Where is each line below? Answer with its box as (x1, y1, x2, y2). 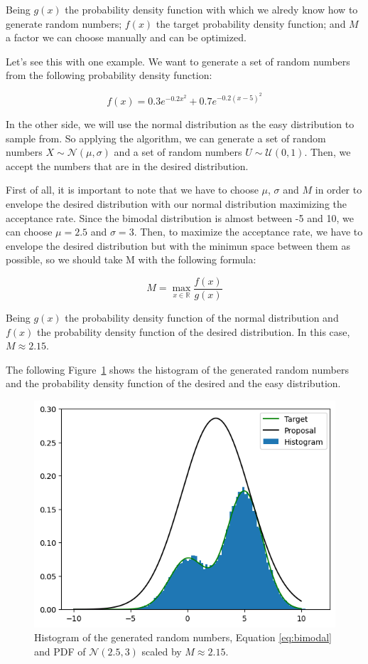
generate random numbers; (6, 16, 122, 31)
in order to (315, 182, 362, 197)
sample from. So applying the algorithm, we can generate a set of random (6, 130, 326, 145)
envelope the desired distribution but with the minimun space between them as (6, 238, 350, 253)
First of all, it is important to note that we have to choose (6, 182, 259, 197)
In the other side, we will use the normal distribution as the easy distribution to (6, 117, 355, 132)
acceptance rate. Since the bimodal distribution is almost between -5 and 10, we (6, 210, 354, 225)
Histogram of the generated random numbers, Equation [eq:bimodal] (34, 630, 332, 645)
